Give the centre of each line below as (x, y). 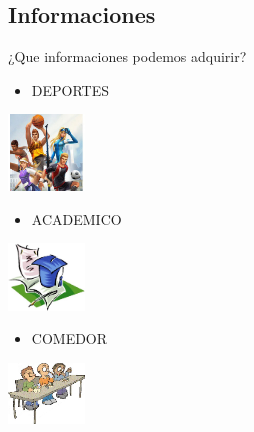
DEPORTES (70, 89)
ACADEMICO (76, 218)
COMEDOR (69, 338)
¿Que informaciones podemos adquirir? (127, 56)
